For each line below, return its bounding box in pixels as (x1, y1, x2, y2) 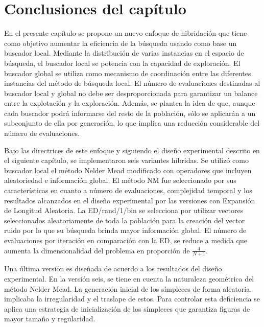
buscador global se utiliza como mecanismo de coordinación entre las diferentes (4, 67, 251, 78)
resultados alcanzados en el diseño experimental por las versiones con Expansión (4, 195, 255, 205)
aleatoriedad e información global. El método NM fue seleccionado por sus (4, 175, 236, 185)
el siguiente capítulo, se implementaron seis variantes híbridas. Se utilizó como (4, 155, 249, 166)
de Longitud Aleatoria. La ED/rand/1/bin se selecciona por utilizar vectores (4, 205, 244, 216)
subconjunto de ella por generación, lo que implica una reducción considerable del (4, 118, 260, 128)
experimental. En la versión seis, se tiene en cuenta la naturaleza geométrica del (4, 273, 254, 284)
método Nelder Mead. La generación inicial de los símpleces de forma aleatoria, (4, 283, 252, 294)
